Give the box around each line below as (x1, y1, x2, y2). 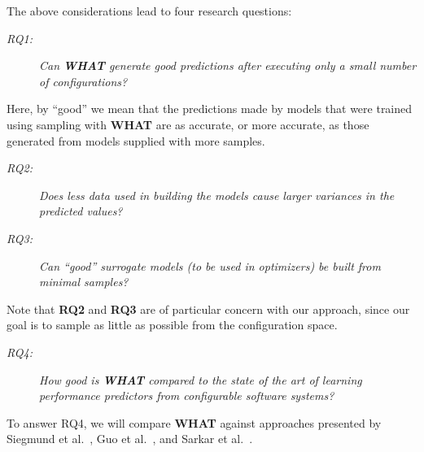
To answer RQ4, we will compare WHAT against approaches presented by (7, 414, 382, 431)
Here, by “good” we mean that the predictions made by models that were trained (7, 100, 413, 117)
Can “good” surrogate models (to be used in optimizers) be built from (39, 257, 381, 274)
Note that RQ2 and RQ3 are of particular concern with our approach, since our (7, 300, 410, 317)
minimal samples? (39, 273, 129, 290)
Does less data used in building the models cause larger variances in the (39, 186, 395, 203)
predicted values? (39, 202, 123, 219)
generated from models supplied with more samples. (7, 132, 265, 149)
